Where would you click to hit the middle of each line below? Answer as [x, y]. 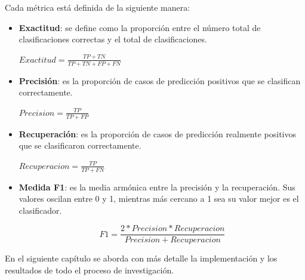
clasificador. [40, 210]
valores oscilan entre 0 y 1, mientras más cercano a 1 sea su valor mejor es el [159, 199]
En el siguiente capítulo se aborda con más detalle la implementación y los [141, 258]
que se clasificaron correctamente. [80, 145]
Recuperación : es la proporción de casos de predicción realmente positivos [158, 133]
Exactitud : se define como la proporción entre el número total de [140, 27]
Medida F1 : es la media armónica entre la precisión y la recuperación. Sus [157, 187]
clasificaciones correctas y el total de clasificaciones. [113, 39]
